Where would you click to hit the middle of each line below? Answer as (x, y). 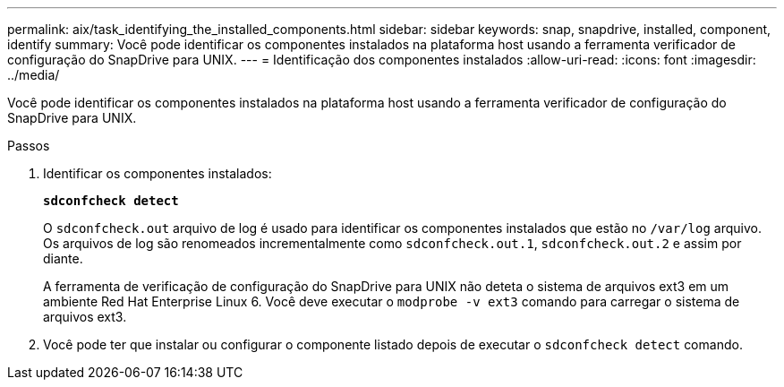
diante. (63, 258)
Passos (29, 146)
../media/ (34, 75)
